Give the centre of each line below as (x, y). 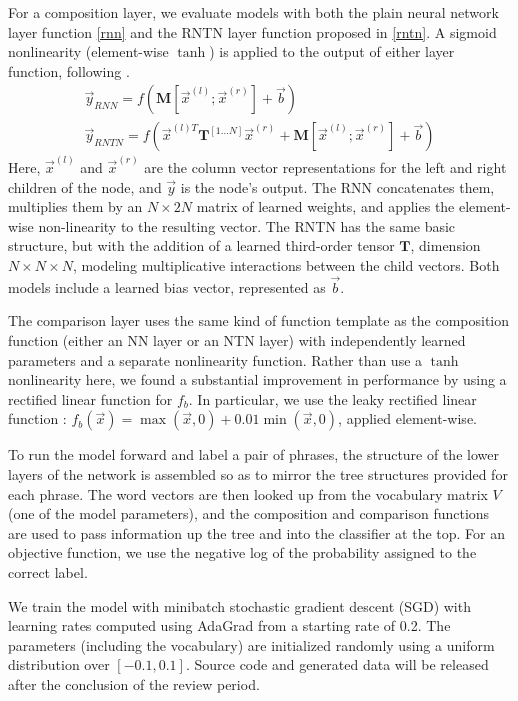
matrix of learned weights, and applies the (325, 206)
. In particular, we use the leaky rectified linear (332, 398)
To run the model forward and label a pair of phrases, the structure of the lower (253, 454)
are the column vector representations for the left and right (325, 167)
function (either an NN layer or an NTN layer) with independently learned (237, 340)
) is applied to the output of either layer (332, 51)
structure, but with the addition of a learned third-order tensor (201, 245)
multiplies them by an (75, 206)
